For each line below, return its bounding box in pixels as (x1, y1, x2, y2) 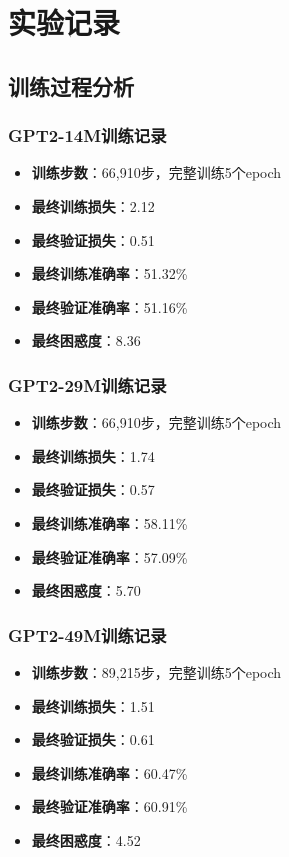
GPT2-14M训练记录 (8, 123, 167, 148)
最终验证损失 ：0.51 (31, 229, 155, 250)
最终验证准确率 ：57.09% (31, 546, 188, 567)
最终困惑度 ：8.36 (31, 330, 141, 351)
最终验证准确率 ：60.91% (31, 796, 188, 817)
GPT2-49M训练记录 (8, 622, 167, 647)
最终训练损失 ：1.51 (31, 695, 155, 716)
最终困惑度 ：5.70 (31, 580, 141, 601)
